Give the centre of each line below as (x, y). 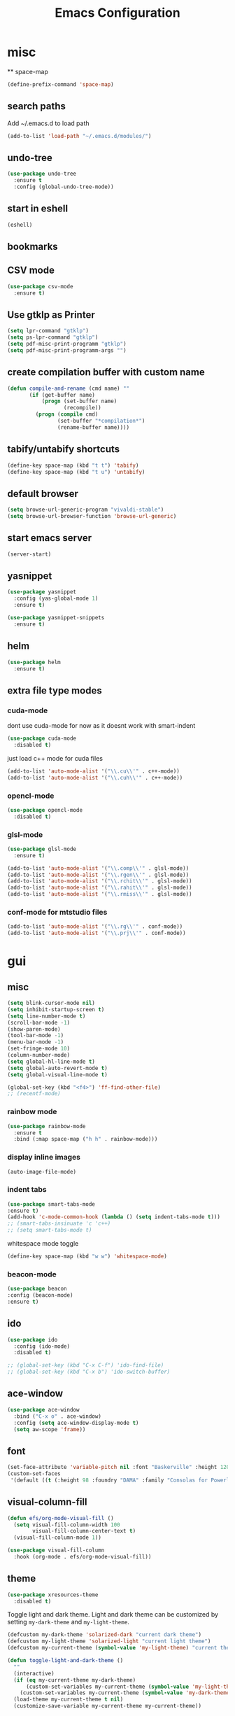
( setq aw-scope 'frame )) (50, 1429)
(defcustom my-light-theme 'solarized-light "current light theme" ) (109, 1641)
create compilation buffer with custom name (106, 372)
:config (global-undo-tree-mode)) (64, 187)
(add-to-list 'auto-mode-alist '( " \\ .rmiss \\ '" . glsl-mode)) (100, 894)
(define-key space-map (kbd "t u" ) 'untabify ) (76, 472)
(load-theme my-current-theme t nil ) (69, 1700)
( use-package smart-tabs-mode (51, 1204)
